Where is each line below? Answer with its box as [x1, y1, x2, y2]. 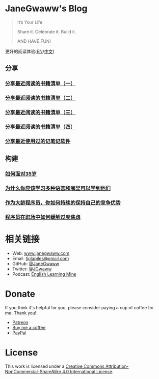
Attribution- [105, 363, 129, 369]
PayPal [12, 330, 26, 336]
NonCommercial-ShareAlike [5, 368, 61, 374]
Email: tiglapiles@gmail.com [12, 255, 69, 261]
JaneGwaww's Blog [5, 3, 87, 14]
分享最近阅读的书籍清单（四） [5, 123, 76, 130]
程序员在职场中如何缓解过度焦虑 [5, 214, 81, 221]
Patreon [12, 319, 28, 325]
